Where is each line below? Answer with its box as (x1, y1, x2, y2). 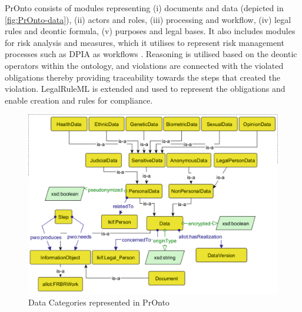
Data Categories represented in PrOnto (28, 296, 170, 308)
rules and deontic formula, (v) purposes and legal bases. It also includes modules (5, 25, 296, 37)
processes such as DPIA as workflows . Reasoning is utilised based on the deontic (5, 48, 297, 60)
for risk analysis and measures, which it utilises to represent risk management (5, 36, 284, 48)
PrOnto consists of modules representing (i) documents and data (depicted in (5, 2, 284, 14)
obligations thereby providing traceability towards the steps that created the (5, 71, 280, 83)
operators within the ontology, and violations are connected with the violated (5, 59, 284, 71)
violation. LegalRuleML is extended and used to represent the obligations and (5, 82, 286, 95)
